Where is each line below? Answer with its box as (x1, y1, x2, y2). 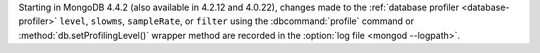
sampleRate (126, 16, 181, 27)
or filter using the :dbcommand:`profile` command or (185, 15, 415, 27)
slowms (90, 16, 123, 27)
